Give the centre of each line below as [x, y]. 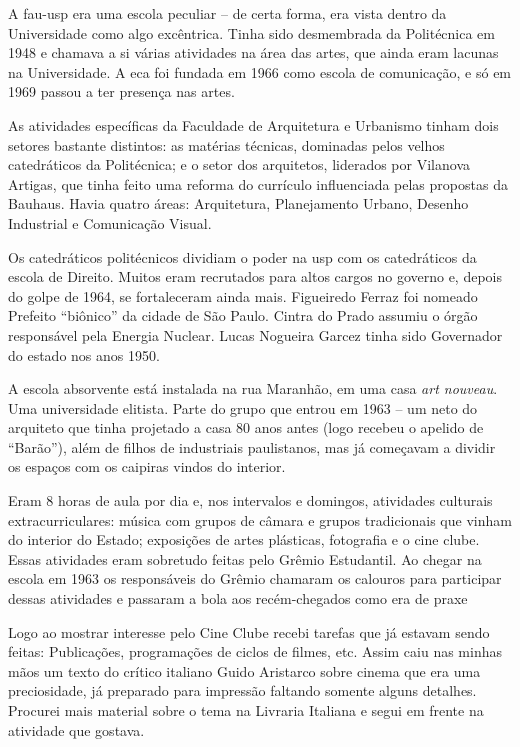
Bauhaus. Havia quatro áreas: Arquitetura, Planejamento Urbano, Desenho [238, 203]
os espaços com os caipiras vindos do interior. [147, 466]
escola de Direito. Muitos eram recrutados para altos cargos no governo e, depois [255, 276]
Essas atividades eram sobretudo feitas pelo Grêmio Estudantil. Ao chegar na [245, 558]
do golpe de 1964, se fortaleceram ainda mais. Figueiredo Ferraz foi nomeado [243, 295]
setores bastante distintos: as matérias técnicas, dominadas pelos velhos [226, 144]
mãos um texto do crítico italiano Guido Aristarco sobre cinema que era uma [244, 670]
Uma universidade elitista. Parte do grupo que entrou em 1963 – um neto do [243, 407]
